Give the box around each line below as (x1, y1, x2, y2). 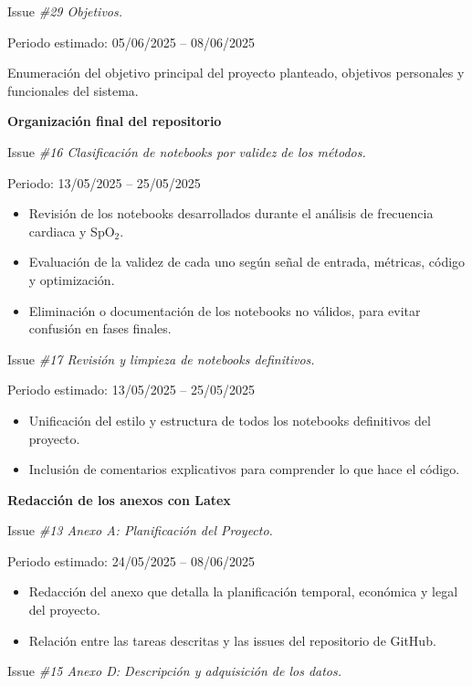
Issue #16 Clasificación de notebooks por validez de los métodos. (7, 142, 366, 161)
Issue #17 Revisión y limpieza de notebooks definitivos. (7, 349, 315, 368)
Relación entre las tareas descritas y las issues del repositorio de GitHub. (28, 630, 436, 649)
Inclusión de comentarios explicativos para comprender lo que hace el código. (28, 459, 460, 479)
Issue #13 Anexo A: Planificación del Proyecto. (7, 521, 273, 540)
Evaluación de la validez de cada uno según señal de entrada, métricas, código (28, 252, 466, 271)
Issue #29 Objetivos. (7, 2, 123, 20)
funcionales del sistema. (7, 80, 139, 100)
